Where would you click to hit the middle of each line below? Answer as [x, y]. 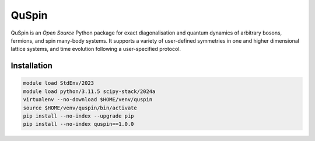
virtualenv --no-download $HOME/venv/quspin [88, 100]
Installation [32, 66]
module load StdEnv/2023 [59, 83]
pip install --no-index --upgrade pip [78, 116]
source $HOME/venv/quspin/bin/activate [80, 108]
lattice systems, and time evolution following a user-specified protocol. [96, 49]
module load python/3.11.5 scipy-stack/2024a [89, 91]
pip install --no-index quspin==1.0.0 [78, 124]
